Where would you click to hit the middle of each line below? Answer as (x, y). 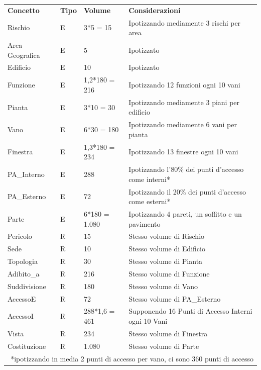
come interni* (149, 179)
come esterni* (150, 201)
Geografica (24, 55)
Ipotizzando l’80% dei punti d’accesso (186, 169)
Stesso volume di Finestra (168, 333)
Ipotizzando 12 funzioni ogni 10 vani (184, 85)
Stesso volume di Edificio (167, 249)
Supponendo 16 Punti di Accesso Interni (190, 311)
